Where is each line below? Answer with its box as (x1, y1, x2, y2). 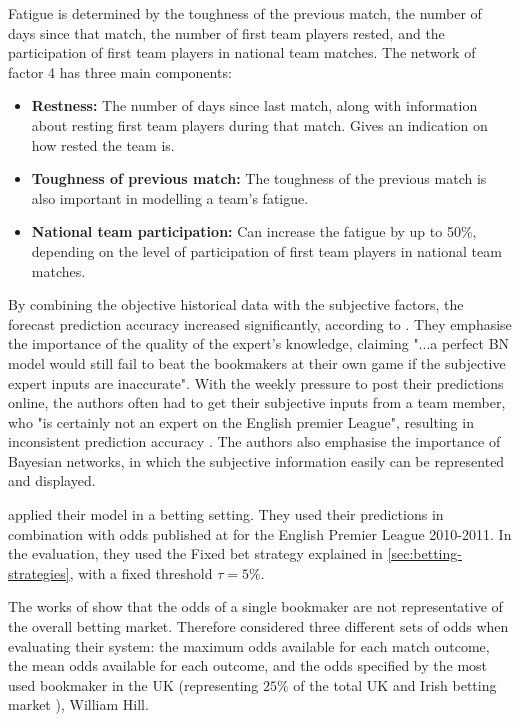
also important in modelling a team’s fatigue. (31, 187, 309, 208)
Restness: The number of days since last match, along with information (31, 95, 478, 116)
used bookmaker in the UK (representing (8, 674, 259, 695)
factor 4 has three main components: (8, 61, 232, 82)
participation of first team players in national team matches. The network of (8, 42, 476, 63)
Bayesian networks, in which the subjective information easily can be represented (8, 450, 505, 471)
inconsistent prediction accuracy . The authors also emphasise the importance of (8, 431, 501, 452)
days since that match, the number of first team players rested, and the (8, 22, 445, 43)
